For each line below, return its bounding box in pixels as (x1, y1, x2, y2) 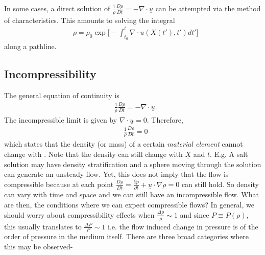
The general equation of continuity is (4, 89, 119, 100)
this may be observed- (4, 241, 73, 251)
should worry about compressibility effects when (4, 209, 155, 220)
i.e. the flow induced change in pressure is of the (108, 221, 258, 231)
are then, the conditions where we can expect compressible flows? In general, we (4, 199, 254, 210)
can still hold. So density (181, 179, 259, 190)
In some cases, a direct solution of (4, 3, 110, 13)
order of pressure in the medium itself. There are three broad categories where (4, 231, 249, 242)
